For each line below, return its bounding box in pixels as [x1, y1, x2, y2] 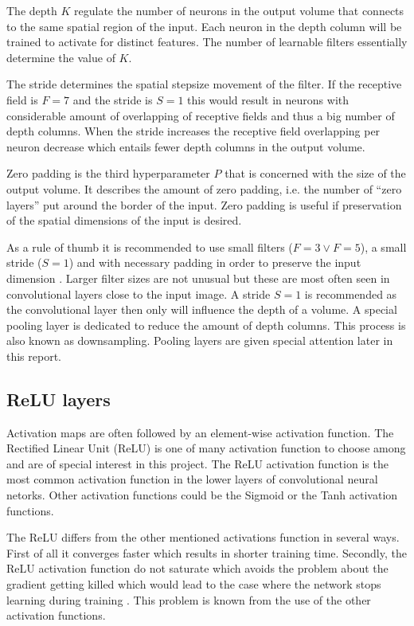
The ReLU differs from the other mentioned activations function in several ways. [6, 529, 400, 546]
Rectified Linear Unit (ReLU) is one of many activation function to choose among [6, 440, 406, 456]
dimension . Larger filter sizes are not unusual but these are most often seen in [6, 269, 390, 286]
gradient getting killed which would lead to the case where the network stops [6, 576, 381, 593]
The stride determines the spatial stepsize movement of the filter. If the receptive [6, 76, 402, 92]
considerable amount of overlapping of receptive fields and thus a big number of [6, 107, 395, 123]
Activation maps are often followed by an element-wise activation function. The [6, 424, 394, 440]
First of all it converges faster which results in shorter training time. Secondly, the [6, 544, 407, 561]
